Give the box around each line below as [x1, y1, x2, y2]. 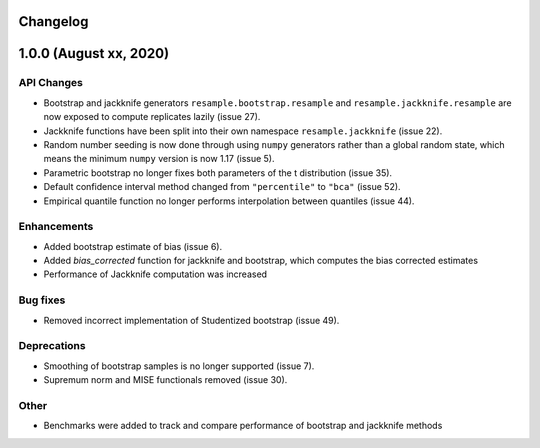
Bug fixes [18, 293, 66, 307]
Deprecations [18, 339, 86, 353]
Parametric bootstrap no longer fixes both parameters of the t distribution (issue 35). [43, 166, 393, 179]
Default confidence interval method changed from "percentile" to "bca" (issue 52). [43, 181, 401, 193]
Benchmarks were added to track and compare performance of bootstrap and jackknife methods [43, 420, 443, 432]
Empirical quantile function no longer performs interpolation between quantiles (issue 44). [43, 195, 415, 207]
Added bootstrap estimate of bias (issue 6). [43, 240, 223, 252]
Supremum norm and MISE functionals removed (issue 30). [43, 374, 288, 386]
